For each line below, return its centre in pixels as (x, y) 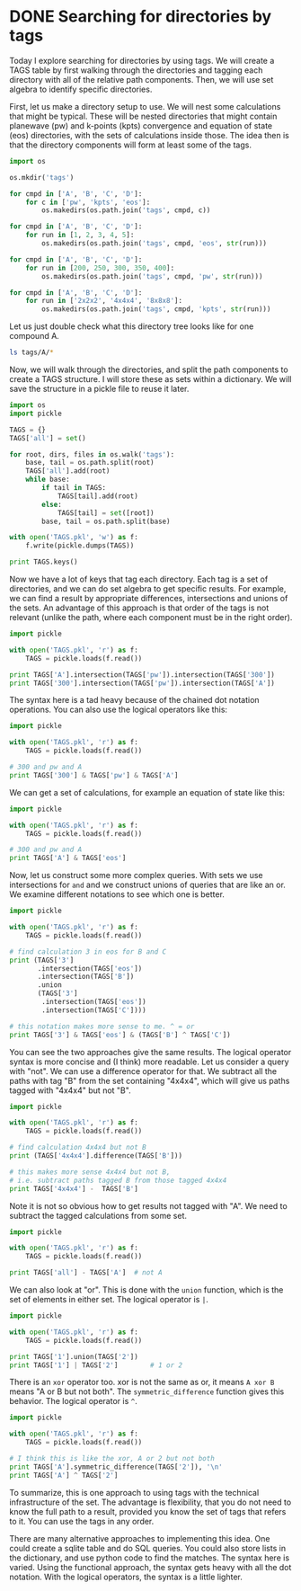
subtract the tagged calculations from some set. (98, 1215)
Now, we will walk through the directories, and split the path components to (149, 369)
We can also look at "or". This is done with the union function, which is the (146, 1290)
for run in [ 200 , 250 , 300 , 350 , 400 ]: (100, 268)
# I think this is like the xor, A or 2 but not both (112, 1459)
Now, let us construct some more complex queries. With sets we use (136, 875)
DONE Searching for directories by (141, 17)
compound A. (35, 336)
